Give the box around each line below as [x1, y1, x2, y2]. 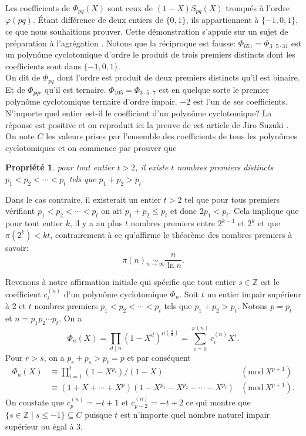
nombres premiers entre [130, 217, 216, 229]
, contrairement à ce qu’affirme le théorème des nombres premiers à [50, 228, 292, 240]
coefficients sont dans [5, 59, 81, 72]
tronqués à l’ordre [226, 2, 290, 14]
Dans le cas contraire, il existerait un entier [5, 193, 162, 205]
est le [260, 276, 280, 288]
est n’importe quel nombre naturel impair [120, 408, 270, 421]
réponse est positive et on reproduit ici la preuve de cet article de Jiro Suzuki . [5, 118, 289, 130]
